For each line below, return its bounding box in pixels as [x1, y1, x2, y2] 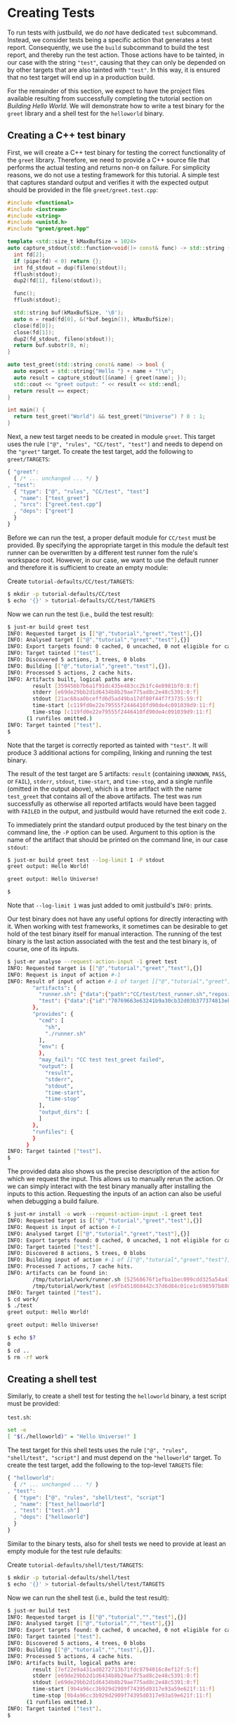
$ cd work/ [7, 1296, 39, 1303]
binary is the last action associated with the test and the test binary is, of [7, 937, 218, 946]
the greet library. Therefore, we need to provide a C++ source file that [7, 155, 210, 164]
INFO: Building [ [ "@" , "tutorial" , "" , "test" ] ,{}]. [7, 1646, 156, 1653]
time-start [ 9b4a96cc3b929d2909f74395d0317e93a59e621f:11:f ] [32, 1686, 216, 1693]
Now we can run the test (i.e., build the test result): [7, 610, 155, 618]
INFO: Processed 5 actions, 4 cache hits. [7, 1653, 133, 1660]
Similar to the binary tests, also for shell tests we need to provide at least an [7, 1539, 226, 1548]
